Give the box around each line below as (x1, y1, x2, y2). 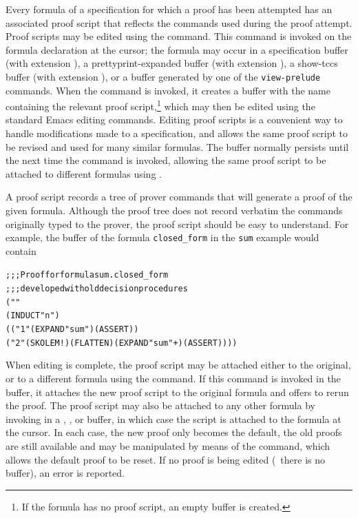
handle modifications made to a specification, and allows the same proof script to (6, 126, 348, 141)
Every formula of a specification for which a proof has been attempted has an (6, 2, 333, 16)
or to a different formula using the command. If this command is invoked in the (6, 371, 341, 385)
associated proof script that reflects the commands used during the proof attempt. (6, 15, 352, 30)
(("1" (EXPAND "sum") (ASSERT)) (6, 324, 139, 335)
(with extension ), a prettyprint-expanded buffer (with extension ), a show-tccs (6, 56, 338, 70)
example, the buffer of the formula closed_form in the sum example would (6, 230, 319, 245)
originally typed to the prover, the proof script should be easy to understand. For (6, 216, 349, 231)
